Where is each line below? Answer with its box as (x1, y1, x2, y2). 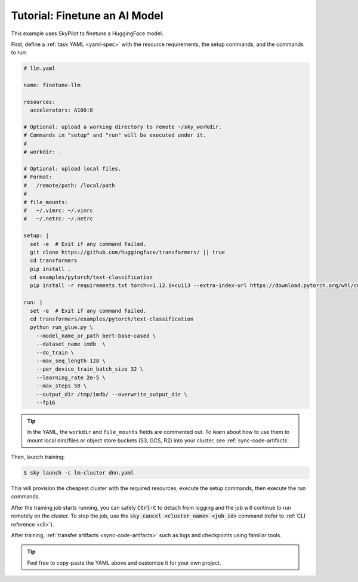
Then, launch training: (11, 454, 65, 461)
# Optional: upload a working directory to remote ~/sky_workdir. (23, 124, 222, 131)
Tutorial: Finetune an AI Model (11, 9, 163, 22)
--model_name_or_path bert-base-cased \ (36, 332, 156, 339)
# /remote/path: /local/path (23, 182, 116, 189)
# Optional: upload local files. (23, 165, 122, 172)
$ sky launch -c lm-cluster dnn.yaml (23, 469, 134, 476)
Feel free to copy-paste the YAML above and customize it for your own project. (27, 559, 221, 566)
